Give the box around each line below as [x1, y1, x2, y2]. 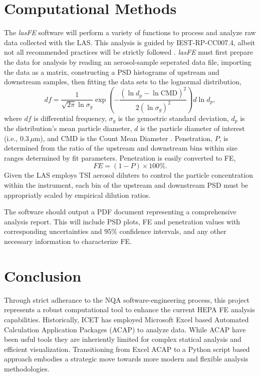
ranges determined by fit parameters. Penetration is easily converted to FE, [4, 152, 236, 163]
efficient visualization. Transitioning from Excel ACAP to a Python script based [4, 343, 250, 354]
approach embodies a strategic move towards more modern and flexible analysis [4, 353, 248, 364]
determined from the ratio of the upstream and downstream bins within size [4, 143, 238, 153]
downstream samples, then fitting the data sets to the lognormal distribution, [4, 76, 241, 87]
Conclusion [4, 265, 82, 286]
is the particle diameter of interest [140, 123, 245, 134]
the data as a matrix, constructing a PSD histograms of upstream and [4, 66, 219, 77]
